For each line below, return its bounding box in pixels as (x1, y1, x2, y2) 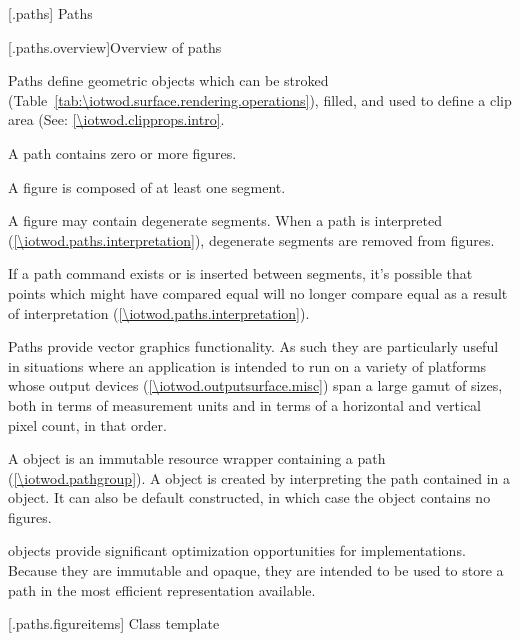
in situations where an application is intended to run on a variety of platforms (8, 355, 487, 376)
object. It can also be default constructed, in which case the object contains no (8, 487, 491, 508)
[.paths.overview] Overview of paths (8, 36, 222, 57)
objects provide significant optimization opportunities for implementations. (8, 540, 466, 561)
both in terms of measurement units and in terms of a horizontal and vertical (8, 394, 482, 415)
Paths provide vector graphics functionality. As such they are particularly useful (8, 336, 499, 357)
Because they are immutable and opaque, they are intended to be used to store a (8, 560, 504, 581)
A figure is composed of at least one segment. (8, 176, 286, 197)
